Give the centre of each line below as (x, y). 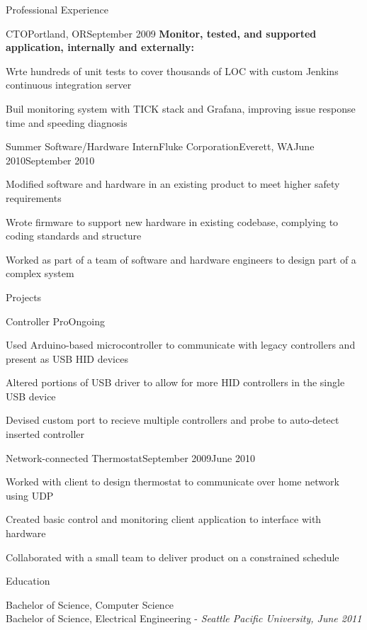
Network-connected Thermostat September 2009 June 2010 (130, 457)
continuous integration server (69, 85)
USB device (31, 396)
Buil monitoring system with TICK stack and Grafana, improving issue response (181, 108)
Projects (24, 297)
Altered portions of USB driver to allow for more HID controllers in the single (175, 382)
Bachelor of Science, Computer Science (90, 604)
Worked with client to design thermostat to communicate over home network (173, 482)
